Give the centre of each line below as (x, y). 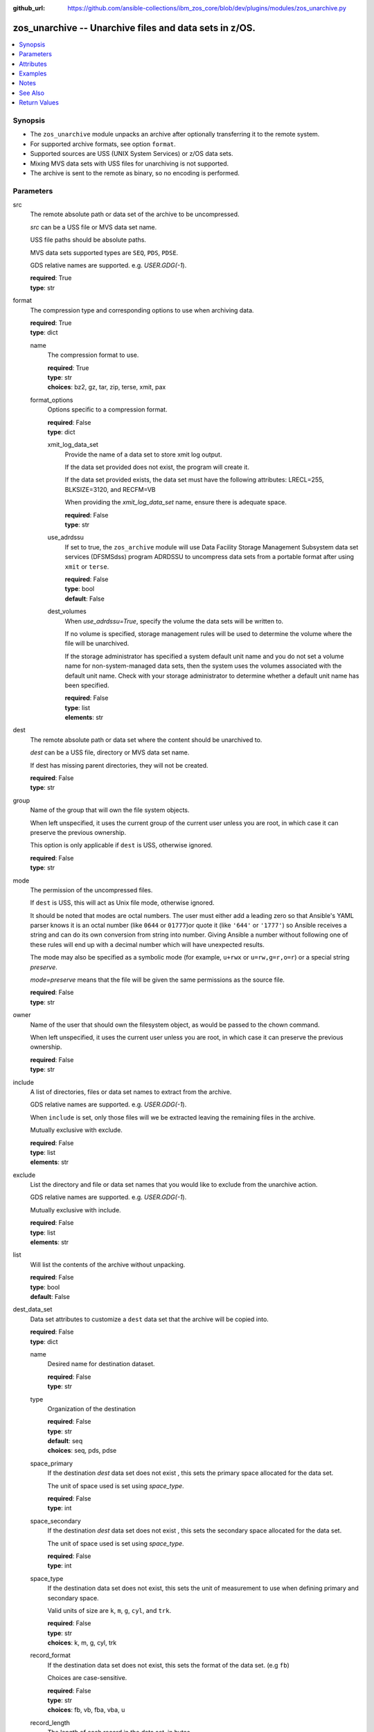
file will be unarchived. (97, 644)
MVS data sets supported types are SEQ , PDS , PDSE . (104, 252)
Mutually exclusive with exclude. (76, 1130)
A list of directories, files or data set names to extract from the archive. (131, 1092)
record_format (50, 1655)
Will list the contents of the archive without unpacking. (108, 1264)
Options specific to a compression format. (107, 409)
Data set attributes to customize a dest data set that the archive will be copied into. (150, 1319)
